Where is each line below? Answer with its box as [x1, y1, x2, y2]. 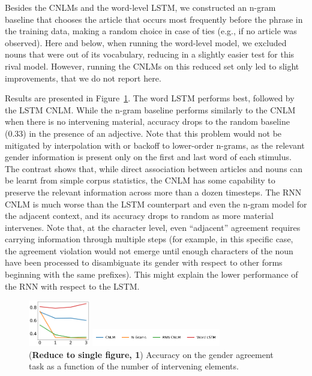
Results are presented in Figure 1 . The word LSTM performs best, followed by [5, 92, 295, 104]
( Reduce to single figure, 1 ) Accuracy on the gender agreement [29, 348, 274, 360]
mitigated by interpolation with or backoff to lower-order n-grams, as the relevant [5, 139, 305, 151]
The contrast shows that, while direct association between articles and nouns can [5, 162, 303, 175]
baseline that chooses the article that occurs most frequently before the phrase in [5, 13, 303, 25]
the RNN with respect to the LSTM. [5, 279, 140, 292]
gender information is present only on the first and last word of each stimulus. [5, 151, 292, 163]
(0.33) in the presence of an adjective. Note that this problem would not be [5, 127, 282, 139]
